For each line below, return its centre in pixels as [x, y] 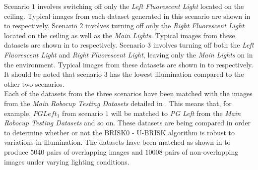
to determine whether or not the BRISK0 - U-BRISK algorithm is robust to [120, 132]
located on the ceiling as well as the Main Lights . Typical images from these [120, 35]
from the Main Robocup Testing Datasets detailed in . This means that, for [118, 103]
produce [16, 151]
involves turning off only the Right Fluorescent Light [165, 26]
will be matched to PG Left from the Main [176, 113]
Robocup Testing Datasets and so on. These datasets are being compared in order [128, 123]
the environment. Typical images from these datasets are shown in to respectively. [129, 64]
